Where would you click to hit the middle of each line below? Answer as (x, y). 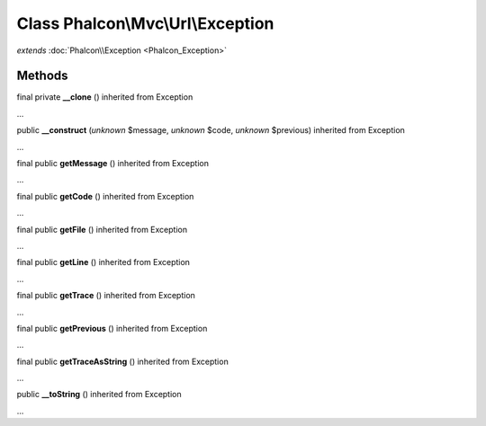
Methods (42, 76)
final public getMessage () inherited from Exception (112, 164)
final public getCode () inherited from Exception (105, 196)
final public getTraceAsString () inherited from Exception (122, 361)
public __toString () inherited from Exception (99, 395)
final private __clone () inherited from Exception (105, 97)
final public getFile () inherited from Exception (102, 229)
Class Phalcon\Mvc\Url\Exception (145, 23)
